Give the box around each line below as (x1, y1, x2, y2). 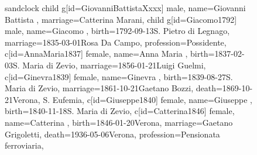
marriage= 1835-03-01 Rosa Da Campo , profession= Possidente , (5, 36, 227, 48)
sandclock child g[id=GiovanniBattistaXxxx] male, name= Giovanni (5, 2, 246, 13)
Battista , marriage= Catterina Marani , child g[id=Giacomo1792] (5, 13, 237, 25)
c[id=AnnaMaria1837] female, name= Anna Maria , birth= (5, 47, 215, 60)
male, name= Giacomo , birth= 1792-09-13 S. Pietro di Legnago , (5, 25, 230, 37)
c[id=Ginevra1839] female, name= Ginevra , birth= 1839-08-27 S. (5, 70, 233, 82)
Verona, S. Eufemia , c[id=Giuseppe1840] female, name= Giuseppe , (13, 93, 253, 105)
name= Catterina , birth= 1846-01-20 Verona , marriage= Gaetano (5, 116, 233, 128)
